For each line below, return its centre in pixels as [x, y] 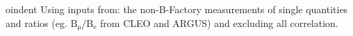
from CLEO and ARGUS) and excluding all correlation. [219, 22]
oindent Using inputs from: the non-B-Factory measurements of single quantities [177, 9]
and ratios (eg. [36, 22]
